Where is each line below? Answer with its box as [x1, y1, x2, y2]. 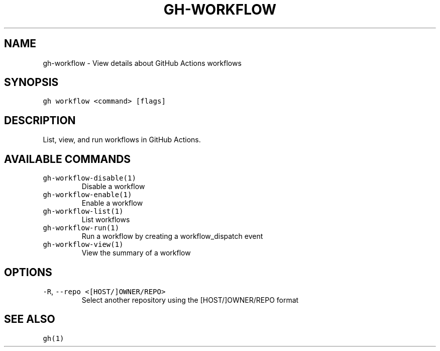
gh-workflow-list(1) [43, 207, 124, 216]
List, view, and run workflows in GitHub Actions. [43, 135, 201, 144]
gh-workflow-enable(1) [43, 191, 132, 199]
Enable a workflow [81, 199, 143, 208]
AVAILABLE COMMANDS [4, 152, 131, 165]
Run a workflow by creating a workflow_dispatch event [81, 232, 263, 241]
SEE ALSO [4, 313, 55, 326]
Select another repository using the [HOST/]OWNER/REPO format [81, 295, 299, 304]
